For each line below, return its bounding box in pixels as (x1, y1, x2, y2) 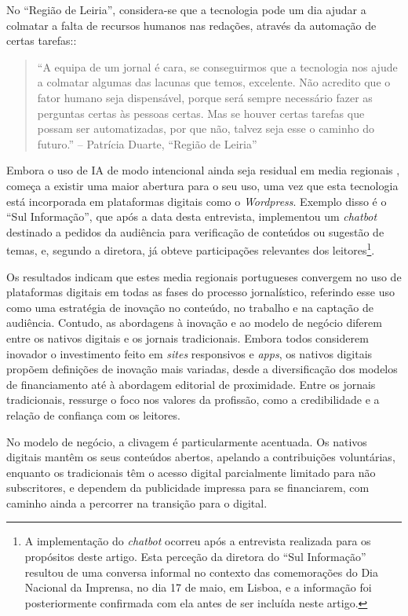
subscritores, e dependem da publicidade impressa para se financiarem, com (6, 479, 370, 496)
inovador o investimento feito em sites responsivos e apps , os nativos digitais (6, 345, 373, 361)
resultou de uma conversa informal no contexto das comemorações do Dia (24, 563, 378, 580)
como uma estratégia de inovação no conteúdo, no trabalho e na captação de (6, 299, 373, 315)
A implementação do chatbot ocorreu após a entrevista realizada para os (24, 533, 371, 549)
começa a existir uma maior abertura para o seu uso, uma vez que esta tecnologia (6, 177, 399, 193)
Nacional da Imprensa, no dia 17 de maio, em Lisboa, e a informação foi (24, 579, 372, 596)
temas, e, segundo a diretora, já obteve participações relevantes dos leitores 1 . (6, 240, 375, 258)
